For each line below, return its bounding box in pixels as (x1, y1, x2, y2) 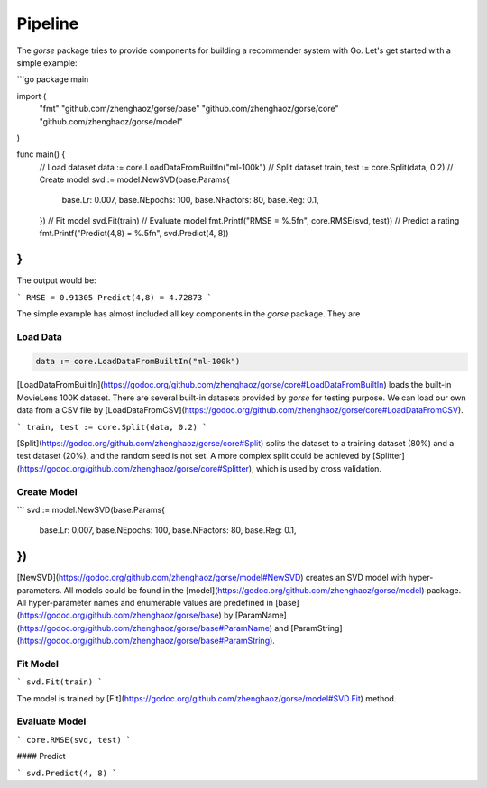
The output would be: (16, 275, 96, 286)
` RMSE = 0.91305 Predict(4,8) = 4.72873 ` (16, 292, 212, 302)
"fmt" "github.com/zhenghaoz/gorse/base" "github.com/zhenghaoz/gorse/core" (39, 104, 339, 115)
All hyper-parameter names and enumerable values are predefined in (16, 598, 274, 609)
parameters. (16, 584, 62, 595)
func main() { (16, 149, 66, 160)
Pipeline (16, 14, 79, 33)
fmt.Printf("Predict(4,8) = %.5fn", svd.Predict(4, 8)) (39, 228, 229, 239)
